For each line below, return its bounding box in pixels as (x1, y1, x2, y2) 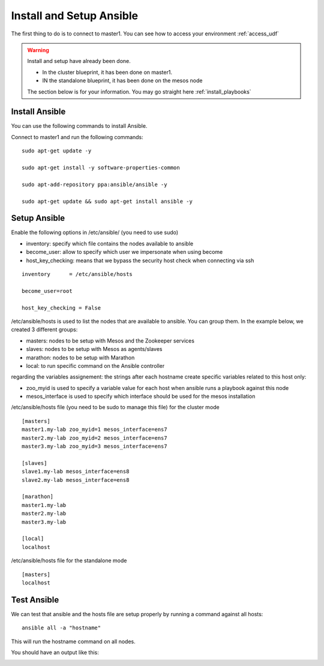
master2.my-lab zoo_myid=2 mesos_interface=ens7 (22, 434, 167, 441)
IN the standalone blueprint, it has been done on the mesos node (42, 77, 203, 84)
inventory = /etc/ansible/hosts (22, 271, 133, 277)
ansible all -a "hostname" (22, 625, 101, 631)
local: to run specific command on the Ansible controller (26, 362, 165, 369)
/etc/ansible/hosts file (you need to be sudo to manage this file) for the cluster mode (11, 404, 220, 411)
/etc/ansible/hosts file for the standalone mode (11, 557, 127, 564)
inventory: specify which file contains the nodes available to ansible (26, 240, 194, 247)
